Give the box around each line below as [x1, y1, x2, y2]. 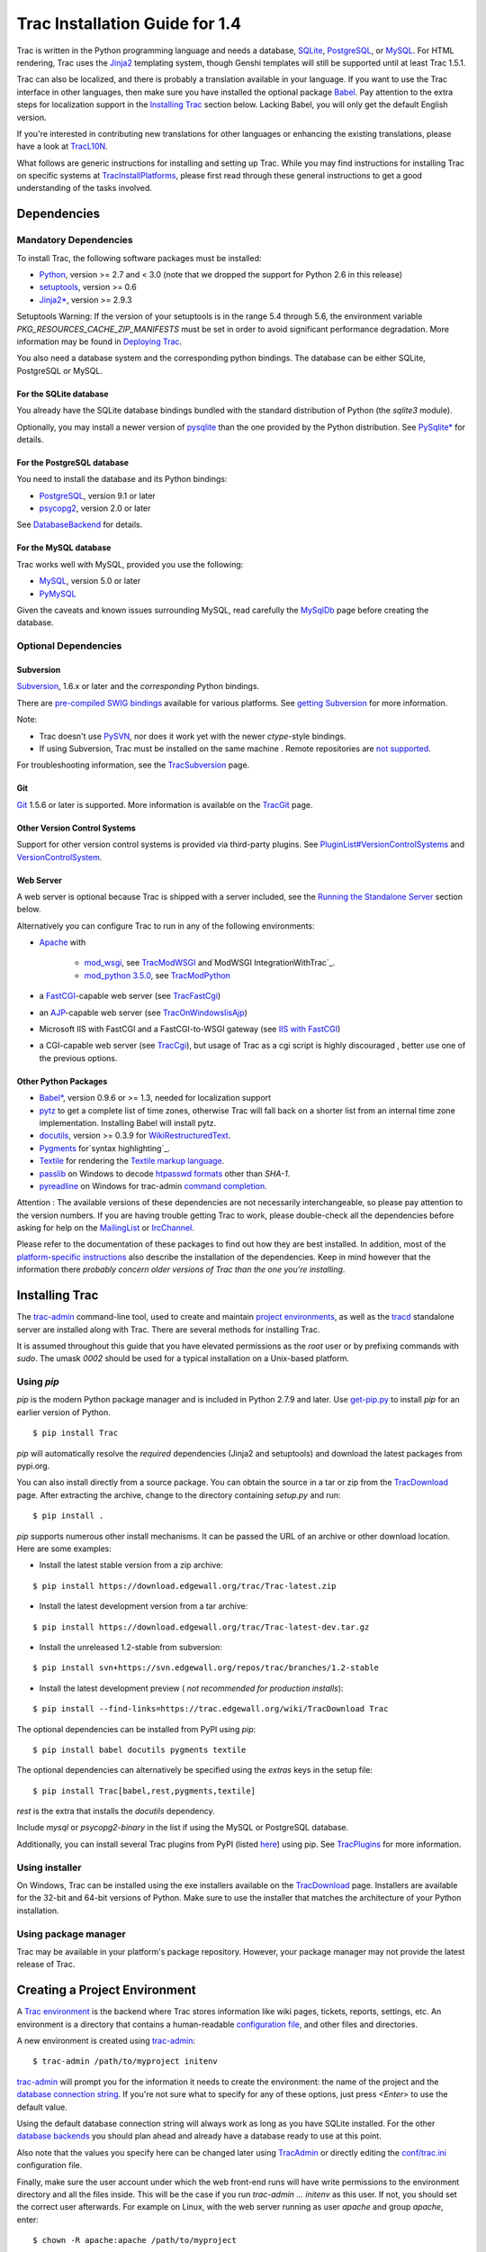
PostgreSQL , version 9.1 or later [39, 490, 157, 501]
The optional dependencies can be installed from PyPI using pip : [16, 1723, 256, 1734]
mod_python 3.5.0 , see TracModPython [84, 969, 231, 981]
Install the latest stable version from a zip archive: [39, 1559, 224, 1571]
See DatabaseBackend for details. [16, 519, 143, 531]
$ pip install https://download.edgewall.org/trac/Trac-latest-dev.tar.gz [32, 1621, 370, 1632]
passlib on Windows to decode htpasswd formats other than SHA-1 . [39, 1167, 291, 1179]
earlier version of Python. [16, 1406, 112, 1418]
